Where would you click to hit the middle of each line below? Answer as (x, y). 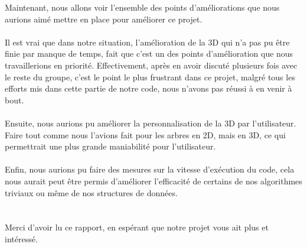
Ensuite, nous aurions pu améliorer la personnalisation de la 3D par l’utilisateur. (151, 123)
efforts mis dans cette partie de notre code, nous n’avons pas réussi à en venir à (148, 88)
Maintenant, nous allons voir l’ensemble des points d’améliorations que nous (142, 7)
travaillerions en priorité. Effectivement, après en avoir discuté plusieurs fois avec (151, 65)
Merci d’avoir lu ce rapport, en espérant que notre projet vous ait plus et (137, 227)
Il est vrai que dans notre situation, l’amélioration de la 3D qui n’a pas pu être (147, 42)
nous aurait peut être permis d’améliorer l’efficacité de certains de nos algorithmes (153, 181)
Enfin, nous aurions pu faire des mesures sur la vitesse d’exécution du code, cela (150, 169)
